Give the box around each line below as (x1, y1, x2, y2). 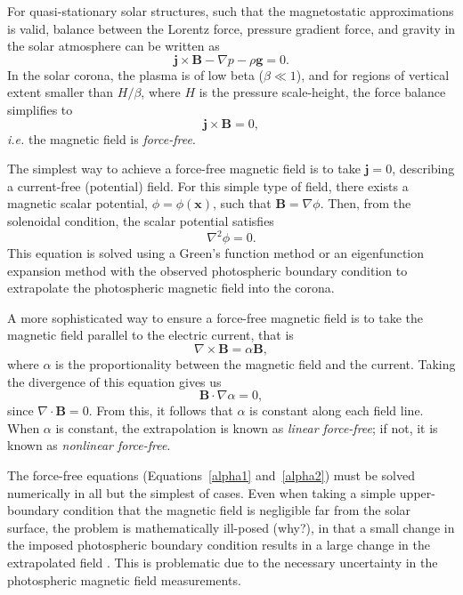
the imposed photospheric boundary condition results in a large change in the (7, 535, 430, 554)
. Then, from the (320, 194, 411, 213)
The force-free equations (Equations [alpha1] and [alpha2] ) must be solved (7, 465, 415, 484)
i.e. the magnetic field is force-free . (7, 129, 196, 148)
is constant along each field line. (249, 401, 424, 420)
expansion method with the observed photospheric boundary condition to (7, 261, 408, 279)
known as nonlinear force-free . (7, 436, 171, 454)
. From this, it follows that (88, 401, 233, 420)
